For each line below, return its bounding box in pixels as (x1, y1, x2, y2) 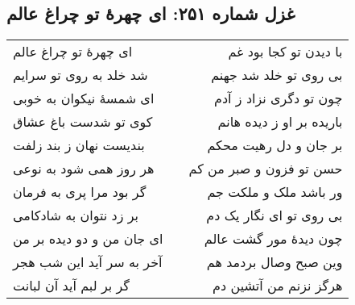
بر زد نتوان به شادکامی (13, 206, 139, 225)
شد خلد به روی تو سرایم (13, 65, 148, 85)
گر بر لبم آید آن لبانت (13, 276, 130, 295)
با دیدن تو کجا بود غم (228, 42, 343, 61)
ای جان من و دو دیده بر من (13, 229, 163, 249)
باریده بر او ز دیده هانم (217, 112, 343, 132)
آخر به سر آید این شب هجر (13, 253, 163, 272)
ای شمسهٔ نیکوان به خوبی (13, 89, 155, 108)
